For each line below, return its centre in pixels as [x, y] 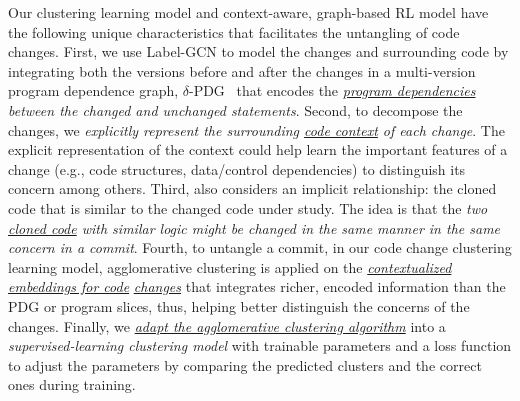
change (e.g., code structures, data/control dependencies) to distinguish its [237, 168]
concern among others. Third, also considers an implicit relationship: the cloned [252, 188]
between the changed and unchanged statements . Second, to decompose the [235, 109]
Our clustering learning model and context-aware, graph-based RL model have [248, 12]
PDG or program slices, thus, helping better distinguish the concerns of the [239, 305]
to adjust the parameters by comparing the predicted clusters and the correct [245, 364]
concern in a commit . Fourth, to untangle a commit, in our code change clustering [260, 247]
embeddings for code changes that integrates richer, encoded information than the [257, 286]
